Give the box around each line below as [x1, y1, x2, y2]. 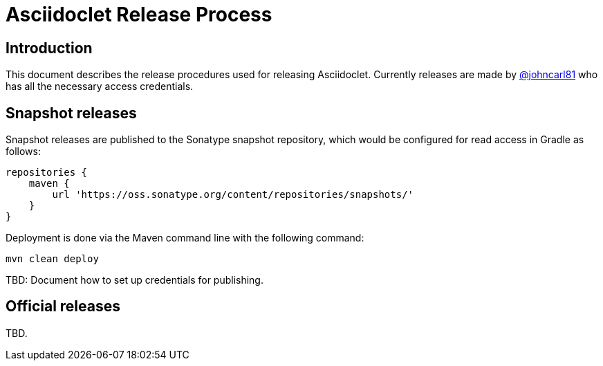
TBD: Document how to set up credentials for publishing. [6, 274, 263, 286]
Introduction [6, 39, 93, 57]
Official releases [6, 298, 120, 315]
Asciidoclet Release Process [6, 3, 272, 26]
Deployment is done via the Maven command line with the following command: [6, 232, 364, 244]
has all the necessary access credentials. [6, 80, 194, 93]
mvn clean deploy [6, 253, 99, 265]
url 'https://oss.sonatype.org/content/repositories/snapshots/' [52, 189, 414, 201]
